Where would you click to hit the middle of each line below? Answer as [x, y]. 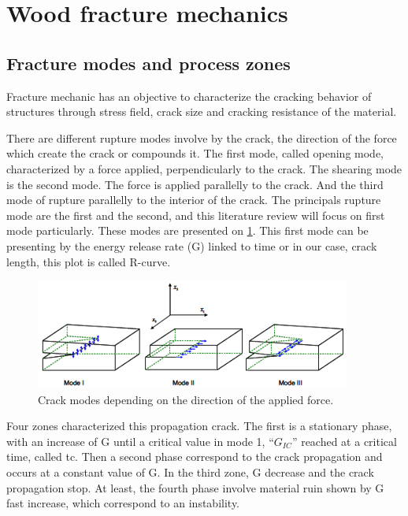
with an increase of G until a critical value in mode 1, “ [140, 441]
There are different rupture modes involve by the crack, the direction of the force [202, 137]
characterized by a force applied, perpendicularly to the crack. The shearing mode [204, 168]
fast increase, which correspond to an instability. [123, 503]
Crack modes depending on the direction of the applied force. [186, 399]
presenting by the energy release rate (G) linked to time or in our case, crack [192, 245]
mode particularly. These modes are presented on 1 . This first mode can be [187, 230]
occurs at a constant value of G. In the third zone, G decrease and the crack [190, 472]
